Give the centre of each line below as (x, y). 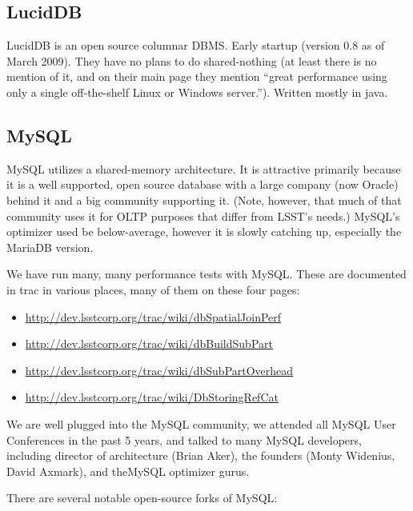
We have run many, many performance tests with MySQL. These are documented (206, 274)
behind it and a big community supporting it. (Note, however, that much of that (204, 200)
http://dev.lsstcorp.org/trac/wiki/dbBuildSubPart (149, 343)
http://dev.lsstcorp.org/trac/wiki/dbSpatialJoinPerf (153, 316)
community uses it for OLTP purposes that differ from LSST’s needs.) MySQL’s (203, 216)
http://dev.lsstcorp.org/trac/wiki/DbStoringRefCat (152, 397)
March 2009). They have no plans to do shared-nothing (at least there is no (192, 60)
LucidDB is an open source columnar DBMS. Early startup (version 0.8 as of (196, 45)
